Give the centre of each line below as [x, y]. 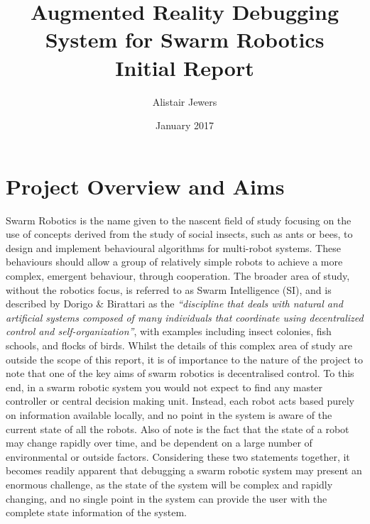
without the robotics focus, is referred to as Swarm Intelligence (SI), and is [169, 289]
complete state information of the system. [96, 512]
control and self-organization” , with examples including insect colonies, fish [169, 331]
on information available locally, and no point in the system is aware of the [169, 414]
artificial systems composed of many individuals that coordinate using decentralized [185, 317]
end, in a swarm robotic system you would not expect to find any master [164, 387]
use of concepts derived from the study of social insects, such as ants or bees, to [179, 234]
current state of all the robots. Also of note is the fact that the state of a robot [178, 429]
